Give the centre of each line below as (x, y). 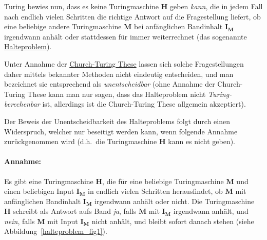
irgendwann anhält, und (211, 211)
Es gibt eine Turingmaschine (49, 181)
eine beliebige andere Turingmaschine (63, 26)
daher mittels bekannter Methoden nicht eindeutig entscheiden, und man (119, 74)
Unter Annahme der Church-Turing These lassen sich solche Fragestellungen (124, 63)
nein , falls (20, 221)
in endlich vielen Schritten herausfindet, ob (155, 191)
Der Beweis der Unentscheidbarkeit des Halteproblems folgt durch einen (117, 121)
